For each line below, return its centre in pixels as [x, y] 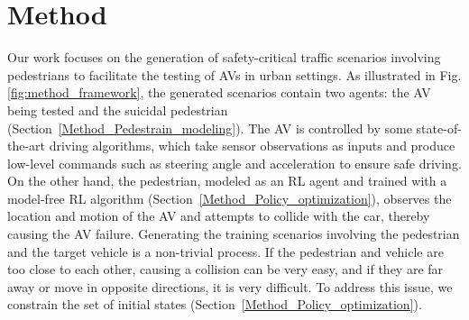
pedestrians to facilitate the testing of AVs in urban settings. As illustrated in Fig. [234, 74]
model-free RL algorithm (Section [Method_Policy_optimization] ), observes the [230, 198]
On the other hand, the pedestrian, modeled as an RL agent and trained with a [227, 181]
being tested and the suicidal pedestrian [118, 110]
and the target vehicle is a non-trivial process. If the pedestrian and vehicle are [225, 251]
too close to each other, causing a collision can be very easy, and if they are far [225, 269]
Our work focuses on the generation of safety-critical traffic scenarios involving [224, 57]
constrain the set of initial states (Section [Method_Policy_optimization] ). [215, 304]
